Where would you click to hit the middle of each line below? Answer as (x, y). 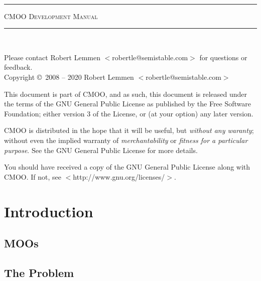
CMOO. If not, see (33, 176)
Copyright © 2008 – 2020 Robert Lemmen (69, 77)
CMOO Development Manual (51, 16)
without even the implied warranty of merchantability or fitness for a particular (126, 140)
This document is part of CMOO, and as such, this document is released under (126, 94)
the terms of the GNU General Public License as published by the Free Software (128, 104)
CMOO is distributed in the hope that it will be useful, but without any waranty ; (129, 130)
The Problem (39, 272)
